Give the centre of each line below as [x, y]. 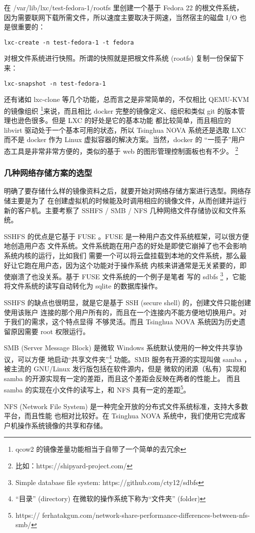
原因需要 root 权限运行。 [50, 331]
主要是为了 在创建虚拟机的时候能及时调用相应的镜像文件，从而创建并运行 [128, 200]
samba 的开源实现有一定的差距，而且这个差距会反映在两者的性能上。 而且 [122, 378]
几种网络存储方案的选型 [48, 173]
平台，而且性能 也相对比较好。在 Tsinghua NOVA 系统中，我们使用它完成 [121, 416]
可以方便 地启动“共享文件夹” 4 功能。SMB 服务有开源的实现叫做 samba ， [134, 358]
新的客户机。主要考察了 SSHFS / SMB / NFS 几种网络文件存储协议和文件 [121, 210]
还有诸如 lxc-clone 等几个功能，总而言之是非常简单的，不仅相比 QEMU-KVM [127, 99]
